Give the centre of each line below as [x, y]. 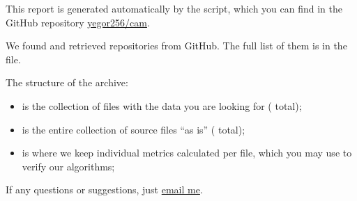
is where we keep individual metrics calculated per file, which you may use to [187, 153]
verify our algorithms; [68, 166]
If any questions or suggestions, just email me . [104, 190]
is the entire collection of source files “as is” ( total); [134, 129]
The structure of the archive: [67, 82]
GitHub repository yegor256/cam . [78, 22]
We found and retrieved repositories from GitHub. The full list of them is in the [176, 46]
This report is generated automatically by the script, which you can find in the [174, 8]
